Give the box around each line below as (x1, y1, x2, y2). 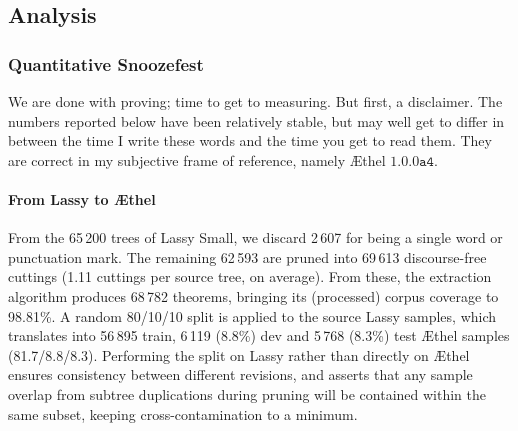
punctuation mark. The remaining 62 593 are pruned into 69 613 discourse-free (8, 246, 487, 267)
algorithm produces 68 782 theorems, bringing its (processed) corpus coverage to (8, 285, 499, 306)
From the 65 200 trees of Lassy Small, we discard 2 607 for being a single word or (8, 227, 503, 248)
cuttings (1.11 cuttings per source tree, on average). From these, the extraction (8, 266, 492, 287)
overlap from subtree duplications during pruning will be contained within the (8, 383, 486, 404)
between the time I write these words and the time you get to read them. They (8, 130, 492, 151)
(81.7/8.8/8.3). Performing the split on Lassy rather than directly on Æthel (8, 344, 470, 365)
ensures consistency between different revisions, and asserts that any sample (8, 364, 473, 385)
